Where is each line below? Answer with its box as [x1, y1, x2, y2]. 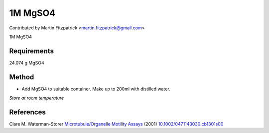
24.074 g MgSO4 [9, 60, 44, 66]
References [9, 108, 46, 116]
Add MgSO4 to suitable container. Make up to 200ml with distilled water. [21, 86, 170, 92]
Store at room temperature [9, 95, 64, 101]
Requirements [9, 47, 54, 55]
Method [9, 72, 34, 81]
